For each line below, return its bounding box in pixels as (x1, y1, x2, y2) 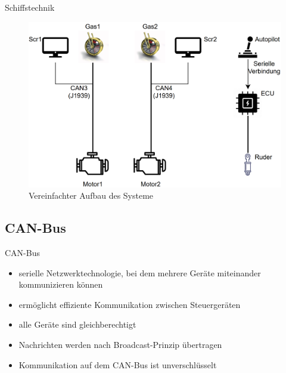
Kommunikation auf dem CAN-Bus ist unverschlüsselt (18, 358, 217, 371)
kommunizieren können (18, 278, 103, 291)
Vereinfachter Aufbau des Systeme (29, 189, 154, 202)
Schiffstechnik (5, 1, 55, 13)
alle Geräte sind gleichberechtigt (18, 318, 136, 331)
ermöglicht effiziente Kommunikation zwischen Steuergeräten (18, 298, 241, 310)
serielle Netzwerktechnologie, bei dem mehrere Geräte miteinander (18, 266, 261, 279)
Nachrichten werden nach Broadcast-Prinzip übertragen (18, 338, 222, 350)
